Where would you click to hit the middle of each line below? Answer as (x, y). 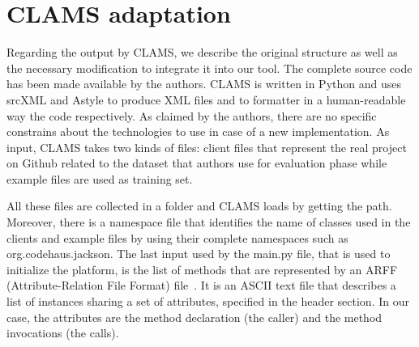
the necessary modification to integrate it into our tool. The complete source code (209, 68)
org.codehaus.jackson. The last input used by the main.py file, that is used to (199, 254)
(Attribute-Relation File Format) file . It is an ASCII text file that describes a (201, 285)
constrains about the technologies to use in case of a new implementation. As (198, 131)
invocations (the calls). (63, 333)
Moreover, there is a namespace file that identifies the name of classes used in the (209, 222)
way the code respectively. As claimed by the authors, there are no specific (192, 115)
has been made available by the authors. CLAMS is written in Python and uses (204, 84)
